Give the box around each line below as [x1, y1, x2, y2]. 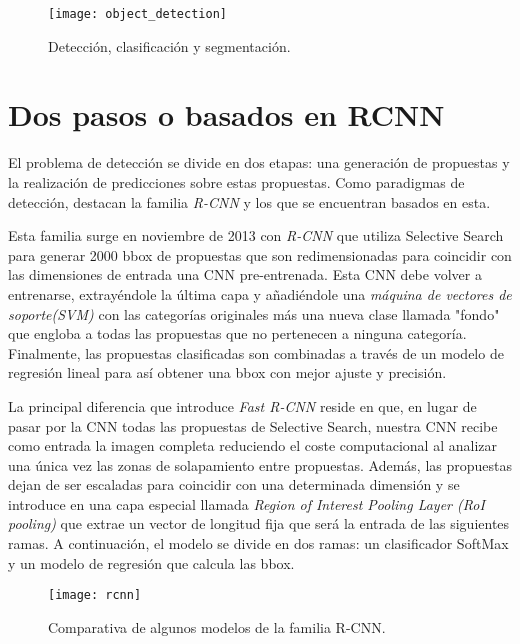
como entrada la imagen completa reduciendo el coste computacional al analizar [8, 435, 497, 456]
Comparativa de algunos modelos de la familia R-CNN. [48, 616, 386, 637]
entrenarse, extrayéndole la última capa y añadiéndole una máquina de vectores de [8, 283, 512, 304]
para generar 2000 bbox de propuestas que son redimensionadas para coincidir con [8, 244, 512, 265]
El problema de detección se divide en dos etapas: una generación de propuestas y [8, 152, 510, 173]
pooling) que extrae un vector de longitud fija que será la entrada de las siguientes [8, 513, 510, 534]
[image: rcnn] [48, 588, 142, 603]
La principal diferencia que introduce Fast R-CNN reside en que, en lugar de [8, 395, 477, 416]
